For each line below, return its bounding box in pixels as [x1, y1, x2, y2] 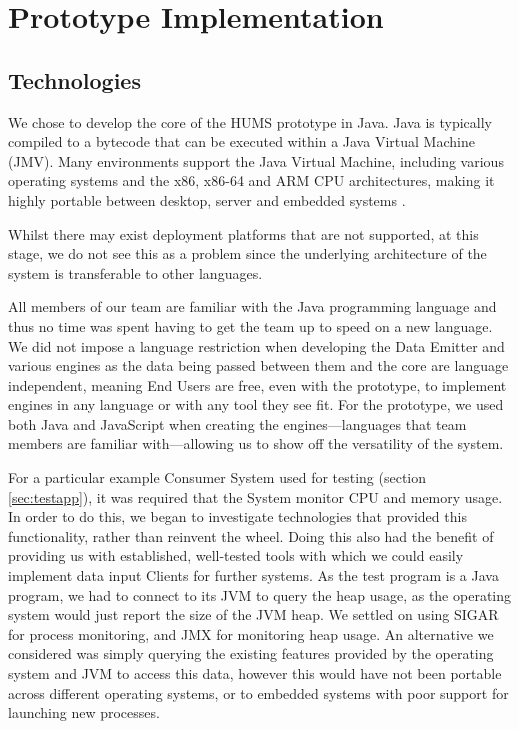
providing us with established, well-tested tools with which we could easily [8, 545, 464, 566]
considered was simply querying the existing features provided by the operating [8, 643, 494, 664]
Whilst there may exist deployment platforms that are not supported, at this [8, 223, 479, 244]
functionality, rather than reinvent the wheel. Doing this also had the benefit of [8, 525, 494, 546]
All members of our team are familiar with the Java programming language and [8, 296, 497, 317]
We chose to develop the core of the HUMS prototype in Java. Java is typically [8, 111, 492, 132]
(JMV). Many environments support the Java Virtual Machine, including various [8, 150, 504, 171]
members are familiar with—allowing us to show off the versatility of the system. [8, 433, 504, 454]
